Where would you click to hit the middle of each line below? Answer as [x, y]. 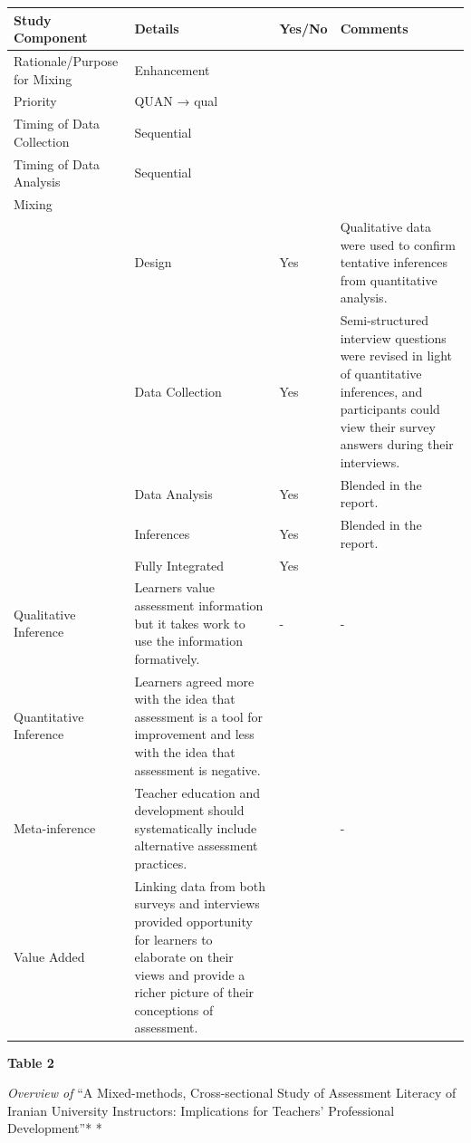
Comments [374, 29]
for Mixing [43, 78]
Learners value [175, 587]
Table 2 [31, 1062]
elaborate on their [184, 957]
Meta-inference [55, 827]
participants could [390, 409]
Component [51, 38]
